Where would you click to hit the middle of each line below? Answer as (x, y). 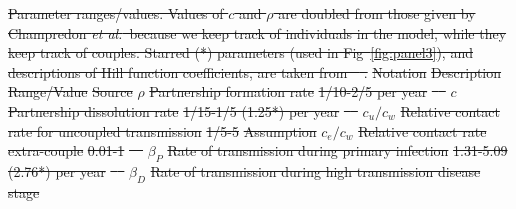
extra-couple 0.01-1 (66, 150)
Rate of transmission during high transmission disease (315, 170)
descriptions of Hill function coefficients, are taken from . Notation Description (255, 71)
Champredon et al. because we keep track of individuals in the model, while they (257, 32)
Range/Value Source (70, 91)
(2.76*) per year (57, 170)
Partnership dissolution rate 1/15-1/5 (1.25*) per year (174, 110)
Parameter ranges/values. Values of (116, 13)
